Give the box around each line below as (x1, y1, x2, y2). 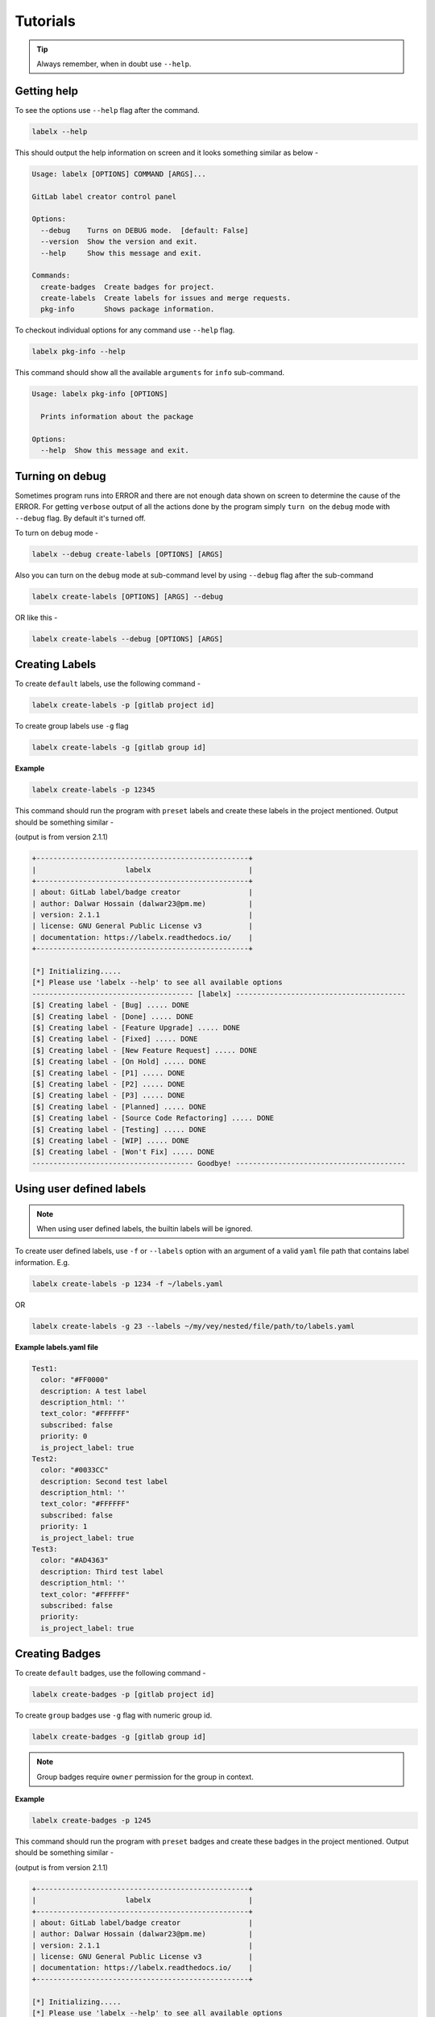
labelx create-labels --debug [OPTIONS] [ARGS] (31, 634, 223, 643)
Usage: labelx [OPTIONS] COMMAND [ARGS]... (31, 169, 207, 178)
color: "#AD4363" (40, 1556, 109, 1565)
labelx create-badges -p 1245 (31, 1815, 151, 1825)
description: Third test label (40, 1567, 164, 1576)
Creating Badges (14, 1647, 101, 1661)
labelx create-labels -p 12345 (31, 785, 156, 795)
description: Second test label (40, 1476, 168, 1486)
